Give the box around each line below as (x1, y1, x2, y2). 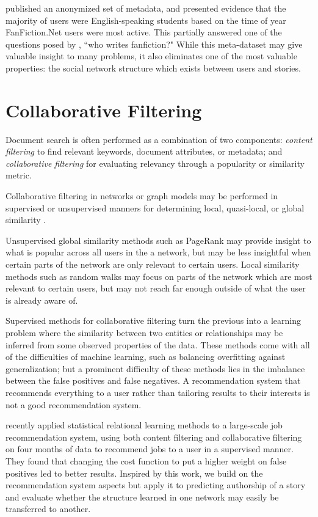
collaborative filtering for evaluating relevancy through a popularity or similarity (5, 156, 305, 169)
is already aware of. (5, 293, 78, 306)
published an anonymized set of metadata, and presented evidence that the (5, 2, 286, 14)
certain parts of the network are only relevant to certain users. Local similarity (5, 258, 300, 271)
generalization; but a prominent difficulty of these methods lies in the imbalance (5, 362, 305, 375)
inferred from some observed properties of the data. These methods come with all (5, 338, 310, 351)
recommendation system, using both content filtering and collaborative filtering (5, 430, 302, 443)
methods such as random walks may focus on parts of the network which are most (5, 269, 313, 282)
